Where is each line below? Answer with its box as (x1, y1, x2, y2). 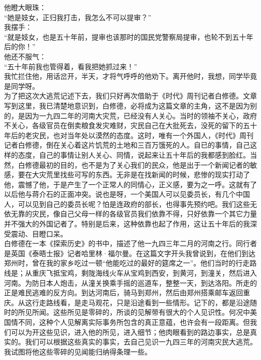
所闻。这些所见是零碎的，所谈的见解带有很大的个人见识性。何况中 (32, 307, 250, 317)
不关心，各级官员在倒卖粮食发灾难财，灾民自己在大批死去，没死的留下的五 (4, 120, 250, 131)
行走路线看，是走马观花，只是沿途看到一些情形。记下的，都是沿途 (32, 297, 250, 307)
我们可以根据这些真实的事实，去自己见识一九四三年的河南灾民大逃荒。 (25, 336, 257, 347)
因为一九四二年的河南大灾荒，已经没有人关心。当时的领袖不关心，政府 (25, 110, 257, 121)
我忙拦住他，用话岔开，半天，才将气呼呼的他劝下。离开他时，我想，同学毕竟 (4, 71, 257, 81)
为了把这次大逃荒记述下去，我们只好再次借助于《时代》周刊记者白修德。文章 (4, 90, 257, 101)
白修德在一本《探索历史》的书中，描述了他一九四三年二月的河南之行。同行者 (4, 238, 257, 249)
